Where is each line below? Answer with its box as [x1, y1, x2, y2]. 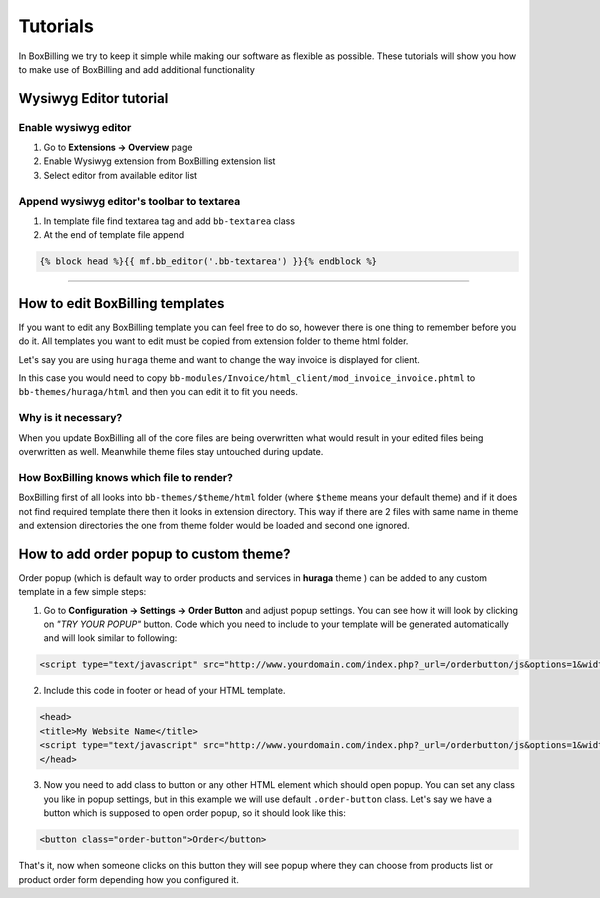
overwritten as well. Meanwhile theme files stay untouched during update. [18, 445, 324, 457]
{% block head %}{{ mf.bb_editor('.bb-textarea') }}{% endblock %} [39, 256, 378, 267]
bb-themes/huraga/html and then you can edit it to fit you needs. [18, 386, 299, 398]
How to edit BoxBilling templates [18, 295, 225, 312]
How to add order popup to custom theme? [18, 545, 291, 562]
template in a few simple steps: [18, 586, 147, 598]
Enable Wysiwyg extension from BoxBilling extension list [43, 155, 276, 167]
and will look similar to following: [43, 632, 178, 644]
